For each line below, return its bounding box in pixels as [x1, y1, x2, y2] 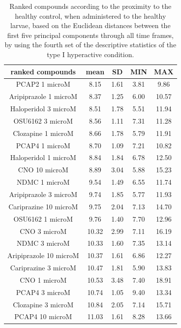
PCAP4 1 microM [16, 140, 70, 150]
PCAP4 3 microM [16, 287, 70, 297]
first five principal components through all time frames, [7, 30, 174, 40]
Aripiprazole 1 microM [9, 91, 78, 101]
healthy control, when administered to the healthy [15, 10, 166, 21]
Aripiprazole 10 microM [7, 250, 79, 261]
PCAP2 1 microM [16, 79, 70, 89]
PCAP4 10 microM [14, 311, 72, 322]
